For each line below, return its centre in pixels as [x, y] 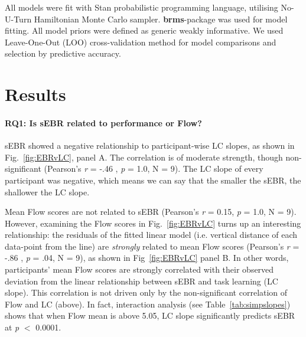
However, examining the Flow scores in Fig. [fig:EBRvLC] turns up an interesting [153, 223]
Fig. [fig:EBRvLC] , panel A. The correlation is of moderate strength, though [144, 157]
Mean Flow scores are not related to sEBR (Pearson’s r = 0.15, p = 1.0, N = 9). [151, 212]
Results [35, 94]
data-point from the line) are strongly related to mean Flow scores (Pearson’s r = [152, 246]
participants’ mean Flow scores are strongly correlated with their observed [139, 269]
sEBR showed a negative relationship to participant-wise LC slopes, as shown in [150, 145]
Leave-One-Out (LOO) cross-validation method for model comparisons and [141, 42]
